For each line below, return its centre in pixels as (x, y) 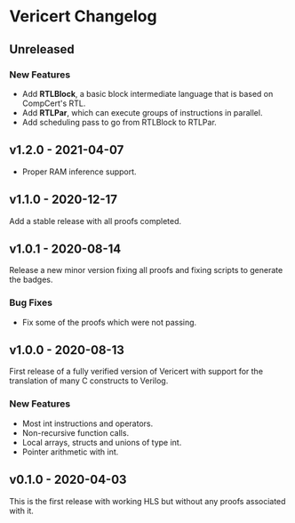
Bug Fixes (31, 302)
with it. (21, 511)
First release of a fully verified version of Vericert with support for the (136, 372)
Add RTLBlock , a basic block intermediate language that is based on (147, 93)
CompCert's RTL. (54, 103)
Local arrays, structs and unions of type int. (102, 442)
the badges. (31, 280)
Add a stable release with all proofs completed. (96, 221)
